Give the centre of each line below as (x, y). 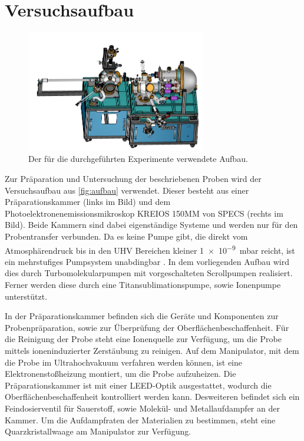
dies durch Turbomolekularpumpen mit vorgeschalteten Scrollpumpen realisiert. (149, 273)
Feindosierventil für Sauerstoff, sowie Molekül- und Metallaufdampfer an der (142, 408)
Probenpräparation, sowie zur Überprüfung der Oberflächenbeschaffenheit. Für (147, 327)
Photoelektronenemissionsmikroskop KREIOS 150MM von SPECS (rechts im (144, 213)
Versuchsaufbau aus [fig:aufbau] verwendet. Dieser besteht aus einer (127, 190)
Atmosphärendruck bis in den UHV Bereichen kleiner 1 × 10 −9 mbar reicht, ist (150, 249)
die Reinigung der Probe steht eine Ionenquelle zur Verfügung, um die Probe (143, 339)
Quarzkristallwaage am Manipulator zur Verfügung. (98, 431)
